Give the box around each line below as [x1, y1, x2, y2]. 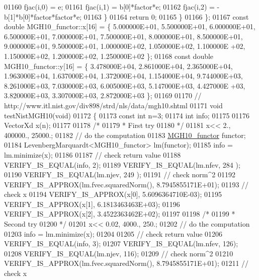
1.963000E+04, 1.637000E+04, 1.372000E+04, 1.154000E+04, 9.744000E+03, [4, 71, 243, 81]
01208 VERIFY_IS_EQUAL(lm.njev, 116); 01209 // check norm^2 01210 [4, 248, 233, 258]
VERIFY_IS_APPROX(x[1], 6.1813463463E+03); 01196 [4, 198, 180, 209]
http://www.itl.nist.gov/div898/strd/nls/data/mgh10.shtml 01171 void [4, 100, 223, 110]
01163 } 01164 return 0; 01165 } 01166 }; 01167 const [83, 11, 249, 22]
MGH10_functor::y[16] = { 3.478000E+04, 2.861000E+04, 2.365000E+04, [4, 60, 233, 71]
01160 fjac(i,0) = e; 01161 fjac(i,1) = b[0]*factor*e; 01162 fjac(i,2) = [4, 2, 215, 12]
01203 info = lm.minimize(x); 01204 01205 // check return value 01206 [4, 228, 223, 239]
